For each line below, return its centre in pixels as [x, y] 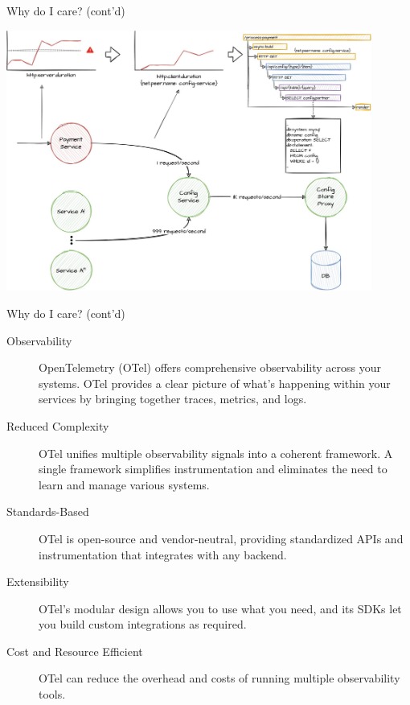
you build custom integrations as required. [143, 624]
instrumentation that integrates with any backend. [163, 554]
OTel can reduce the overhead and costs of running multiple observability [219, 678]
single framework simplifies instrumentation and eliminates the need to [213, 469]
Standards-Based [48, 511]
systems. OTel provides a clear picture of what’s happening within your [215, 383]
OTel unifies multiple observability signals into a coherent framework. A [216, 453]
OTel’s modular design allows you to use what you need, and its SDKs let [220, 608]
